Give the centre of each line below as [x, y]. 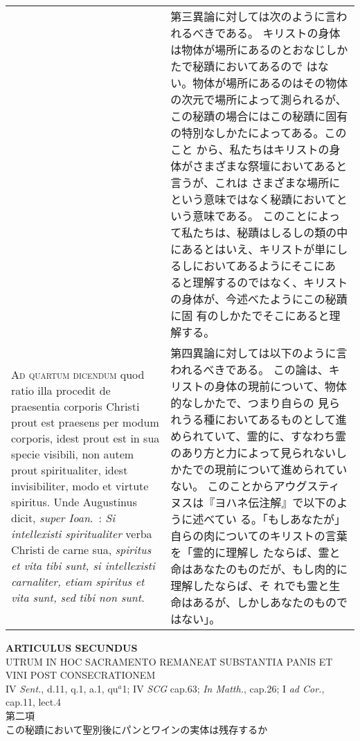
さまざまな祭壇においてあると [270, 166]
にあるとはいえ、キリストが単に [254, 249]
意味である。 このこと [250, 216]
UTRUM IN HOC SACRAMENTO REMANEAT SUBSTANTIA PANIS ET [169, 661]
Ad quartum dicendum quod [78, 374]
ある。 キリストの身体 [283, 33]
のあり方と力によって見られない [253, 453]
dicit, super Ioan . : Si [63, 517]
